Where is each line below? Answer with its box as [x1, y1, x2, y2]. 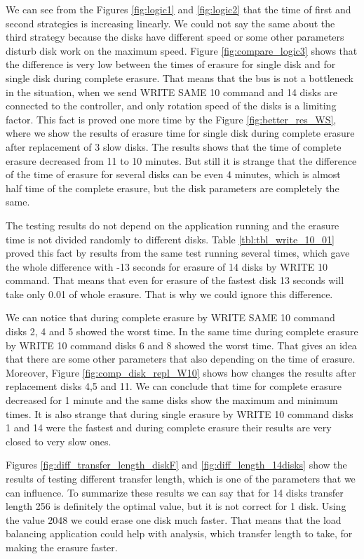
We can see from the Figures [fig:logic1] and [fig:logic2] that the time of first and [6, 2, 351, 16]
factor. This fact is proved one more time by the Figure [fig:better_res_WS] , [6, 112, 337, 126]
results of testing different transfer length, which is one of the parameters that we [6, 471, 356, 485]
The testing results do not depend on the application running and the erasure [6, 217, 339, 232]
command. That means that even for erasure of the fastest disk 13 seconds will [6, 273, 344, 288]
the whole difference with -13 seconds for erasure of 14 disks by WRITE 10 [6, 259, 328, 274]
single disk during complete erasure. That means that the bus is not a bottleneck [6, 70, 354, 85]
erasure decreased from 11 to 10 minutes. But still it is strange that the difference [6, 153, 357, 168]
